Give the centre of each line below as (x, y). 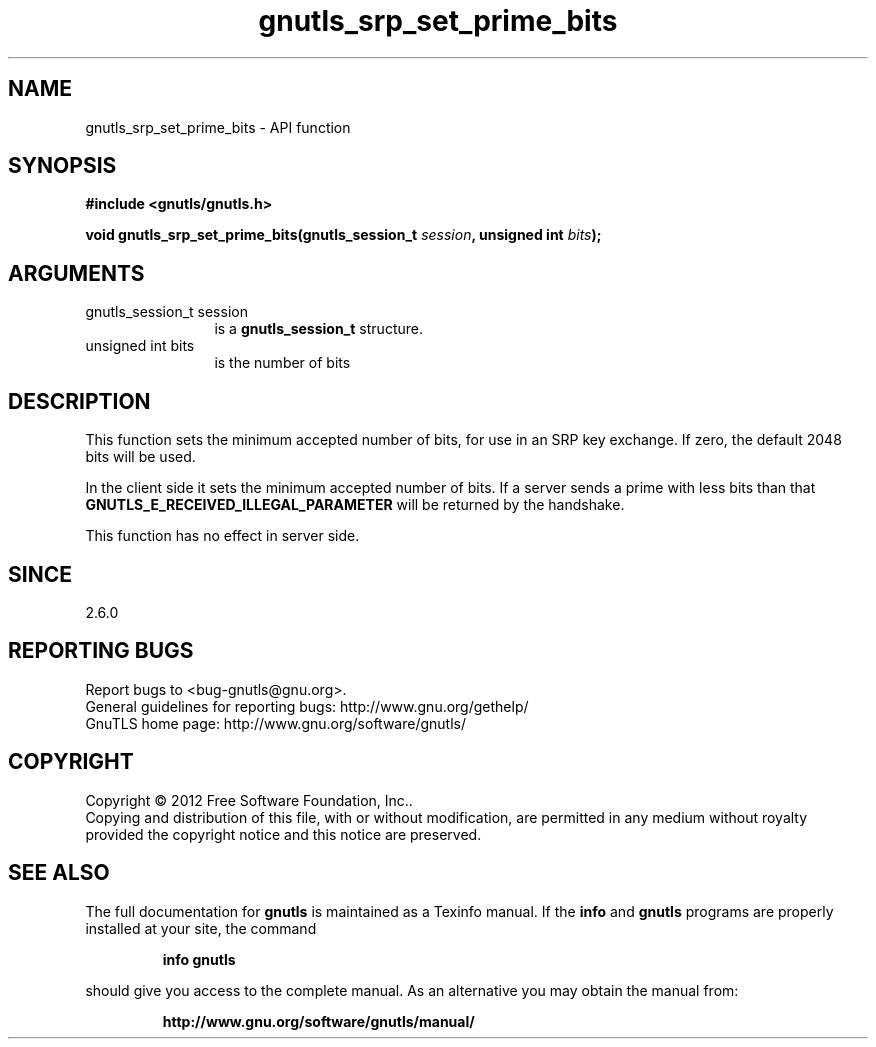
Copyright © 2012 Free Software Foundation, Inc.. (249, 800)
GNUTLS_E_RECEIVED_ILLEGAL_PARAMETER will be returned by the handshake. (355, 505)
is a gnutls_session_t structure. (318, 329)
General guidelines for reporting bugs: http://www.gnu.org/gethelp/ (307, 706)
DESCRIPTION (79, 401)
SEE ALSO (59, 873)
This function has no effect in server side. (222, 536)
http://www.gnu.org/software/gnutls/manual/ (318, 1021)
